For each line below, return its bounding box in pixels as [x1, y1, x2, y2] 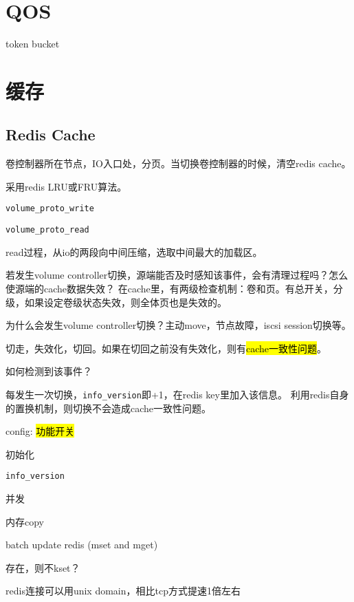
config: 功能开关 [5, 424, 75, 438]
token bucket [5, 36, 60, 51]
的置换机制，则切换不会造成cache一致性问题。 [5, 400, 212, 415]
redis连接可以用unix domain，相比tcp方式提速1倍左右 [5, 583, 241, 598]
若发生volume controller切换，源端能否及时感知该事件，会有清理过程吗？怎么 [5, 268, 349, 282]
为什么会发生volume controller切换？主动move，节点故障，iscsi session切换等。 [5, 318, 351, 332]
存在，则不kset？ [5, 560, 80, 574]
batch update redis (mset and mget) [5, 537, 158, 552]
